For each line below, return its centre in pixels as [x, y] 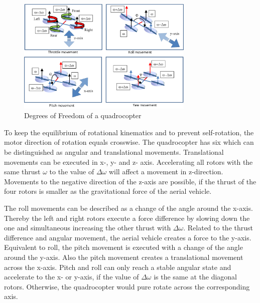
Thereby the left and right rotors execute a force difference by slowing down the [127, 218]
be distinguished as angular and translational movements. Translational [114, 152]
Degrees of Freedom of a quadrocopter [83, 115]
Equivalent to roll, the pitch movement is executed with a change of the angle [123, 247]
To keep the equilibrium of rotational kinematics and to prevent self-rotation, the [129, 132]
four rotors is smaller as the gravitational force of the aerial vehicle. [108, 191]
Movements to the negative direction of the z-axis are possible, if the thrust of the [130, 181]
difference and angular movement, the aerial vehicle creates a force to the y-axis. [128, 237]
